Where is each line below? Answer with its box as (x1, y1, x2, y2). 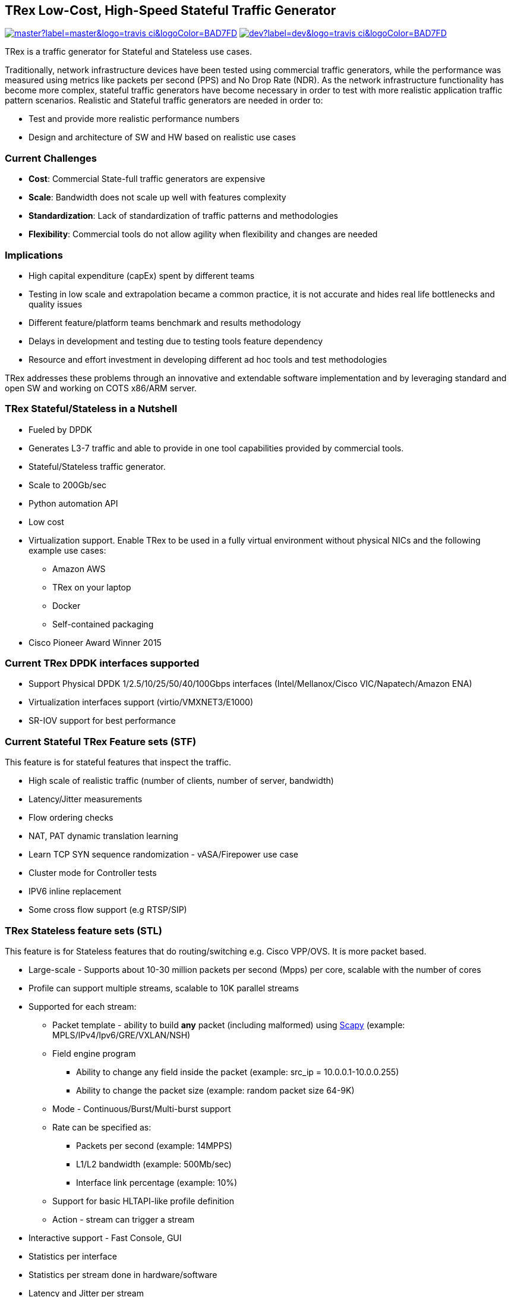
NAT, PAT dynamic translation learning (29, 831, 178, 841)
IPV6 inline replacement (29, 886, 122, 897)
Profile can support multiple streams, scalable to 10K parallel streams (29, 982, 299, 993)
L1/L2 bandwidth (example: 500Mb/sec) (76, 1158, 232, 1169)
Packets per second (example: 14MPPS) (76, 1140, 232, 1151)
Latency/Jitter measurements (29, 794, 143, 805)
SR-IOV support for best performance (29, 715, 176, 726)
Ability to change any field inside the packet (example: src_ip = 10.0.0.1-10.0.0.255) (76, 1066, 399, 1077)
